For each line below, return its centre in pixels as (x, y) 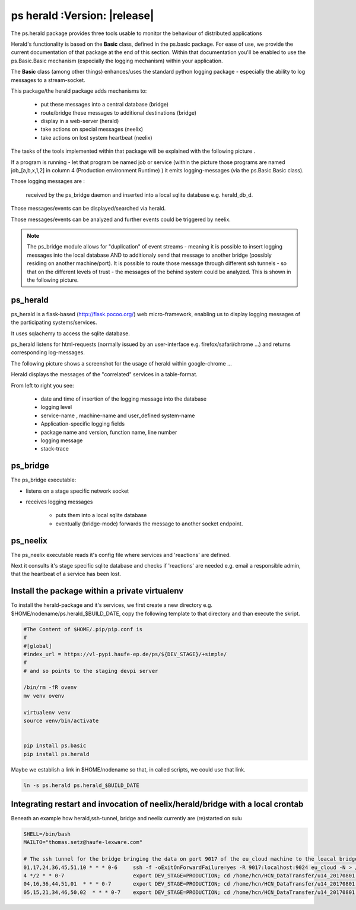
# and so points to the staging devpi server (91, 671)
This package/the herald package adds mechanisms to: (79, 91)
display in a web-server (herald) (80, 121)
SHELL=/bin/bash (47, 834)
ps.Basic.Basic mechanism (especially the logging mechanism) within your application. (117, 61)
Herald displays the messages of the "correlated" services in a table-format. (104, 374)
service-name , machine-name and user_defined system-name (118, 415)
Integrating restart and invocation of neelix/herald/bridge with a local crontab (157, 804)
